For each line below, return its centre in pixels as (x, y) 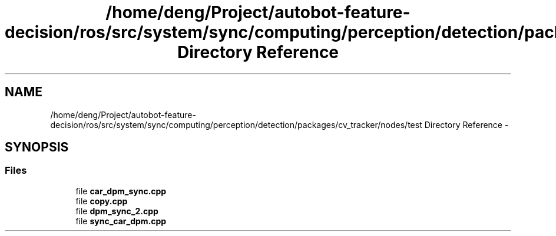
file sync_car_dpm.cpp (121, 221)
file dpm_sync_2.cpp (117, 211)
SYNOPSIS (37, 147)
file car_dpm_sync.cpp (121, 191)
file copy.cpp (102, 201)
